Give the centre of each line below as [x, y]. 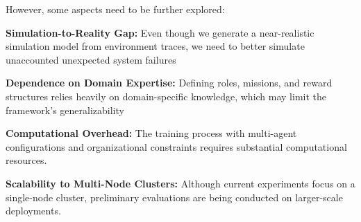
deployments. [33, 211]
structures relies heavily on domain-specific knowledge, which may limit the [166, 96]
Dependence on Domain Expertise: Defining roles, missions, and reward [169, 83]
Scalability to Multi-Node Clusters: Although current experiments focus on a [180, 183]
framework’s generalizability [65, 110]
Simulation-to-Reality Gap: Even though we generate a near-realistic [160, 32]
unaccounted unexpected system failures [91, 59]
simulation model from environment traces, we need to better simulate [155, 46]
